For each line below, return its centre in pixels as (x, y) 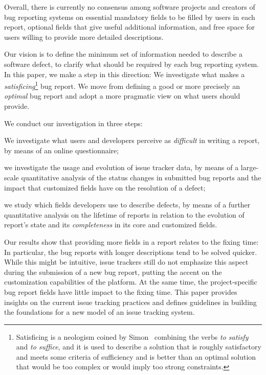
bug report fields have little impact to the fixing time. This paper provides (121, 291)
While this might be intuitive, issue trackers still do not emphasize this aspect (126, 262)
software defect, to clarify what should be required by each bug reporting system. (131, 64)
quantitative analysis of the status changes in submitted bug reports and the (141, 177)
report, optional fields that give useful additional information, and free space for (130, 27)
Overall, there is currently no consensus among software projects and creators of (130, 7)
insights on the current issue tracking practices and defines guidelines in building (130, 302)
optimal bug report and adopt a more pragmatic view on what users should (122, 96)
